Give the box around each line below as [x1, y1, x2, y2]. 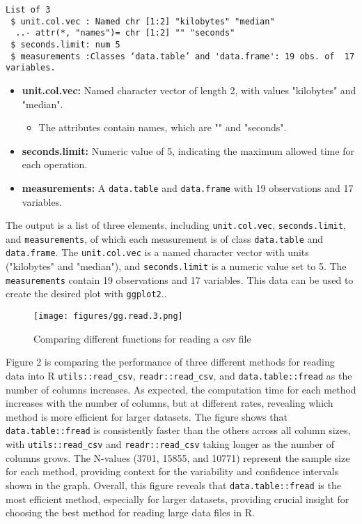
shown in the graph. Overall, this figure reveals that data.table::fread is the [6, 477, 341, 492]
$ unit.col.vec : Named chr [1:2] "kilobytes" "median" [10, 16, 275, 27]
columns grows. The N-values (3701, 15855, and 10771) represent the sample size [6, 450, 350, 465]
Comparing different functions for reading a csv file [33, 331, 251, 345]
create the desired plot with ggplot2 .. [6, 286, 167, 301]
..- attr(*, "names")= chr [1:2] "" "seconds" [15, 28, 235, 38]
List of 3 [6, 5, 51, 15]
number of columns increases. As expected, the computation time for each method [6, 382, 356, 396]
